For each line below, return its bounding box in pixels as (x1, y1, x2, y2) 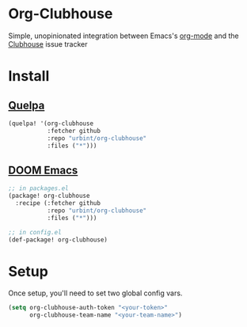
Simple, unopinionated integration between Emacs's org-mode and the (8, 31, 239, 40)
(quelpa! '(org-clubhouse (8, 120, 93, 127)
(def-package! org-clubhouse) (8, 235, 108, 244)
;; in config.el (8, 228, 62, 236)
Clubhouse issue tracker (8, 39, 88, 48)
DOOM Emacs (8, 163, 78, 177)
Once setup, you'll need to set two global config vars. (8, 288, 183, 298)
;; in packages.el (8, 184, 69, 192)
